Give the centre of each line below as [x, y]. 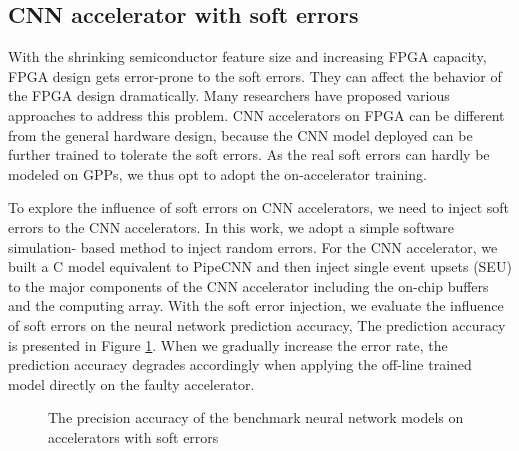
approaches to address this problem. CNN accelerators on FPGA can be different [256, 114]
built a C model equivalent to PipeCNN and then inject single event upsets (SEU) [260, 266]
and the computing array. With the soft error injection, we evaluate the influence [256, 305]
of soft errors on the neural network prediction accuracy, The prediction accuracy [257, 324]
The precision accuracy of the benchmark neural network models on [256, 417]
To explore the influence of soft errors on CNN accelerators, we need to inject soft [258, 207]
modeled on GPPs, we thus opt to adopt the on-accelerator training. [217, 173]
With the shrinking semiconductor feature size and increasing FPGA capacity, [247, 56]
